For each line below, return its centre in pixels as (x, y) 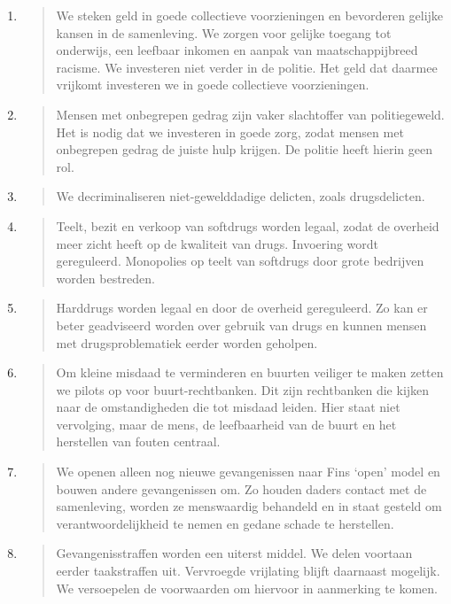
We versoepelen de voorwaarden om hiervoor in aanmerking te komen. (247, 588)
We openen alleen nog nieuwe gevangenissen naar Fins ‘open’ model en (248, 472)
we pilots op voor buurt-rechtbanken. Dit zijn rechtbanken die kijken (243, 389)
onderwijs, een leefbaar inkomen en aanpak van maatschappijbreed (237, 50)
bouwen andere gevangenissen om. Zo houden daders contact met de (241, 488)
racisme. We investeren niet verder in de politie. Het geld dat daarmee (247, 67)
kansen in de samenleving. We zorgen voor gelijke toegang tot (224, 32)
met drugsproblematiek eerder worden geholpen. (187, 342)
